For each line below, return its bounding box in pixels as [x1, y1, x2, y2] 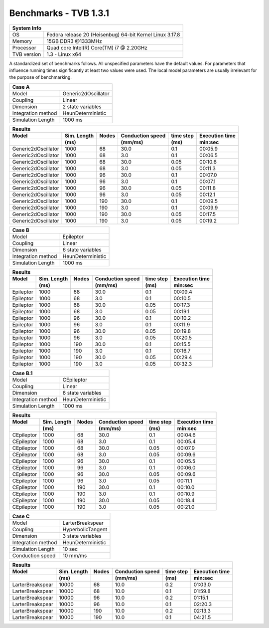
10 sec [62, 545, 78, 552]
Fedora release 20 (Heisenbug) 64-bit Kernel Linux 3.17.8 [46, 31, 180, 38]
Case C [12, 513, 30, 520]
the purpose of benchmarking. [9, 74, 72, 80]
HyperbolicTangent [62, 526, 108, 533]
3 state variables [62, 532, 102, 539]
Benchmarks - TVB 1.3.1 [9, 7, 110, 18]
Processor [12, 44, 37, 51]
